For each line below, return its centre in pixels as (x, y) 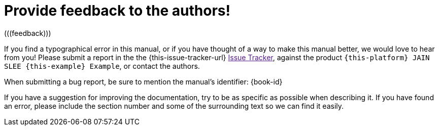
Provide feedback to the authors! (117, 11)
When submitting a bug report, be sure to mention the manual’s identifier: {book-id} (143, 81)
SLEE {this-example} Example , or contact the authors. (102, 66)
